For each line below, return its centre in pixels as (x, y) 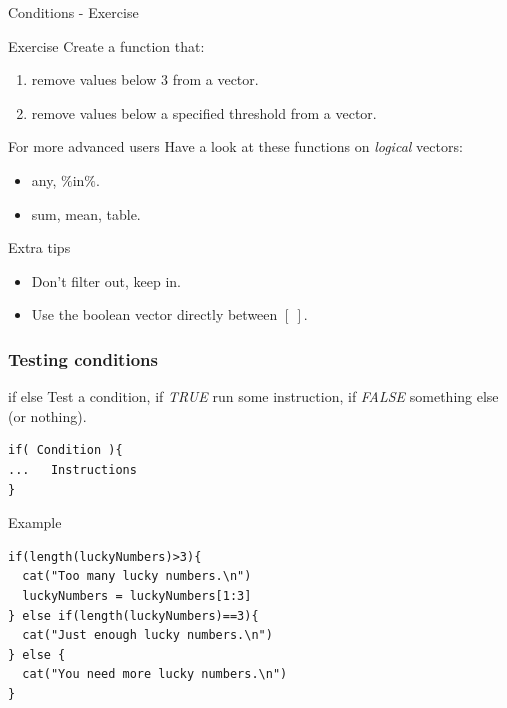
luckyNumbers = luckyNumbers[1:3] (137, 595)
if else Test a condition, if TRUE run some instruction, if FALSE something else (253, 396)
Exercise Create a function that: (106, 45)
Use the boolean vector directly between (154, 314)
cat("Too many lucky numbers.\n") (137, 576)
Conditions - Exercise (73, 12)
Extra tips (39, 247)
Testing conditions (83, 358)
